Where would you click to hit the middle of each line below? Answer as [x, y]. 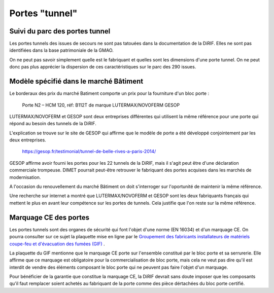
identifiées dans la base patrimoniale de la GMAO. [61, 50]
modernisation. [25, 177]
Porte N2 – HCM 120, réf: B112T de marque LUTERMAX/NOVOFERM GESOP [101, 105]
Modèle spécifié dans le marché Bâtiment [76, 81]
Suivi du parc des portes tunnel [60, 31]
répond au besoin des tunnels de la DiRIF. [53, 124]
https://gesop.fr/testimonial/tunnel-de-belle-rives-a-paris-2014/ [89, 152]
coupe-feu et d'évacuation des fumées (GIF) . [57, 244]
